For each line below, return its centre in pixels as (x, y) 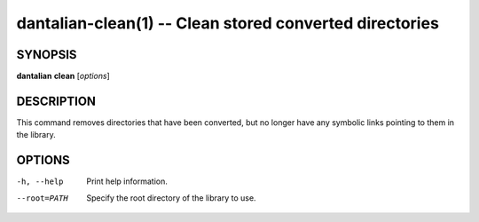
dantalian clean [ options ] (63, 76)
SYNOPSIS (47, 55)
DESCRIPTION (56, 101)
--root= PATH (42, 198)
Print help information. (127, 181)
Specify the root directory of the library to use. (171, 198)
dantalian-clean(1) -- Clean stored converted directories (228, 23)
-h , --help (40, 182)
